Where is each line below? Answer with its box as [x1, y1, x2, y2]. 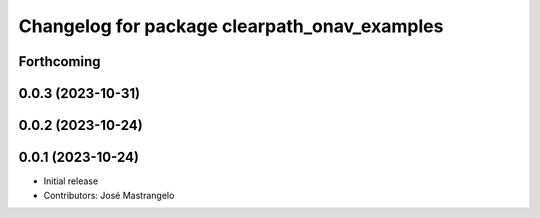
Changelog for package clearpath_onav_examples [18, 15, 444, 37]
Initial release [43, 175, 99, 187]
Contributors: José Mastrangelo [43, 189, 175, 201]
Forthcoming [18, 53, 101, 70]
